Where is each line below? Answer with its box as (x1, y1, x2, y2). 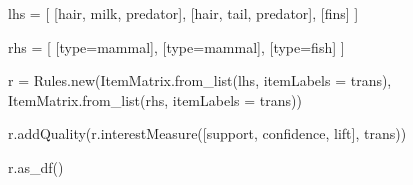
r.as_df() (8, 156, 64, 177)
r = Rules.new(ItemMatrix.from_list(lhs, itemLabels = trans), (8, 70, 392, 91)
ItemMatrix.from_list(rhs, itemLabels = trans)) (8, 89, 302, 110)
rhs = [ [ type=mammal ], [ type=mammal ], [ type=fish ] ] (8, 36, 345, 57)
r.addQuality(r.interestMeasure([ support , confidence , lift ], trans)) (8, 123, 407, 144)
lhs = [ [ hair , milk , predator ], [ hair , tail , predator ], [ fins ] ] (8, 3, 359, 23)
